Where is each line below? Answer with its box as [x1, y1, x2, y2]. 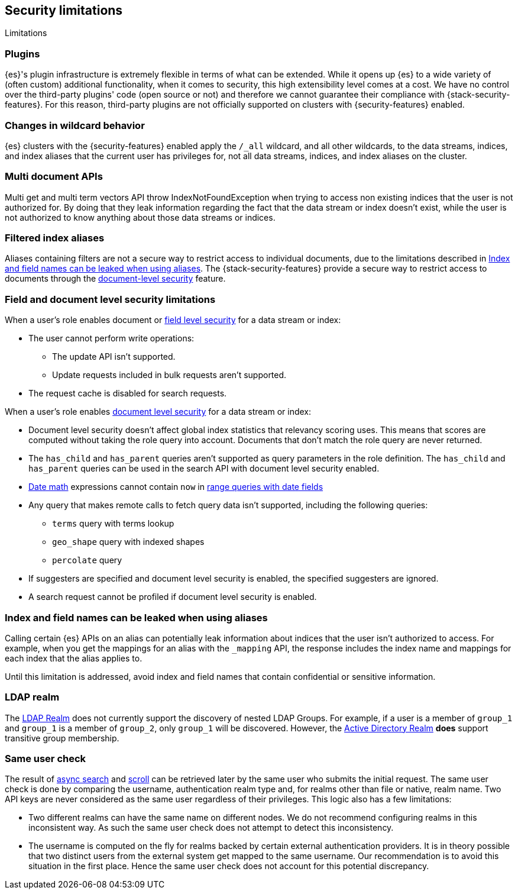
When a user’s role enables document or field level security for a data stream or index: [5, 315, 341, 325]
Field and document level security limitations [5, 293, 216, 305]
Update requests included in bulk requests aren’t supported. [52, 370, 287, 380]
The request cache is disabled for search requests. [28, 388, 227, 399]
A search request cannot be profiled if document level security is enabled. [28, 592, 317, 602]
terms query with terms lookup [52, 518, 174, 529]
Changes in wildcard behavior [5, 119, 145, 131]
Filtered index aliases [5, 232, 105, 244]
